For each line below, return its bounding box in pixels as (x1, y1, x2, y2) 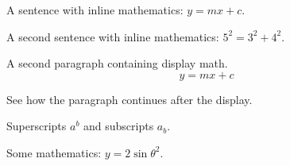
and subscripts (83, 118, 154, 134)
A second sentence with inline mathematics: (6, 28, 219, 44)
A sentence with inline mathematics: (6, 2, 184, 17)
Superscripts (6, 118, 67, 134)
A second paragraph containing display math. (6, 55, 228, 71)
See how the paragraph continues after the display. (6, 91, 253, 107)
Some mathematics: (6, 144, 102, 160)
